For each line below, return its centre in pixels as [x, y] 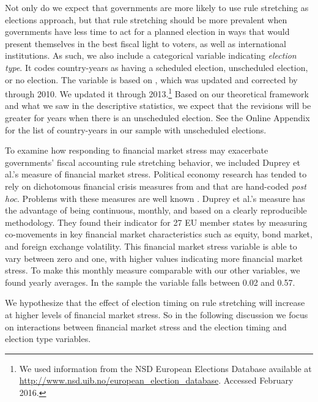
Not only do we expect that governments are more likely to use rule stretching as [157, 7]
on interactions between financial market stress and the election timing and [146, 326]
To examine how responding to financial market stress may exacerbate [137, 150]
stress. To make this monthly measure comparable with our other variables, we [153, 270]
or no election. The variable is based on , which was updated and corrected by [151, 79]
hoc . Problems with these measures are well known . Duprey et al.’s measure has [155, 198]
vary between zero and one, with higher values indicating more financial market [154, 258]
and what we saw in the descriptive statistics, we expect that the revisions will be [158, 106]
